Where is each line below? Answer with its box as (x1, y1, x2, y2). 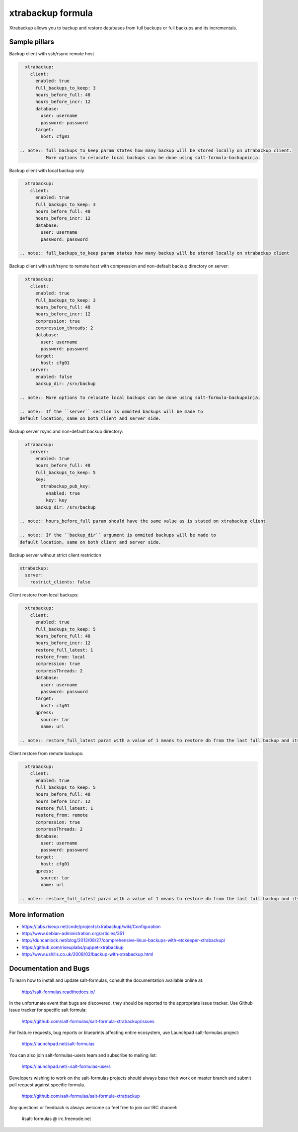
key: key (45, 497, 67, 503)
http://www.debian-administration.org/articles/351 (21, 931, 124, 937)
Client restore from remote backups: (9, 750, 84, 756)
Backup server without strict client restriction (9, 552, 102, 558)
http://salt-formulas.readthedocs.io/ (21, 989, 95, 995)
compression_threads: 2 (35, 325, 93, 331)
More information (9, 910, 65, 919)
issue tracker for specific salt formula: (9, 1007, 87, 1013)
